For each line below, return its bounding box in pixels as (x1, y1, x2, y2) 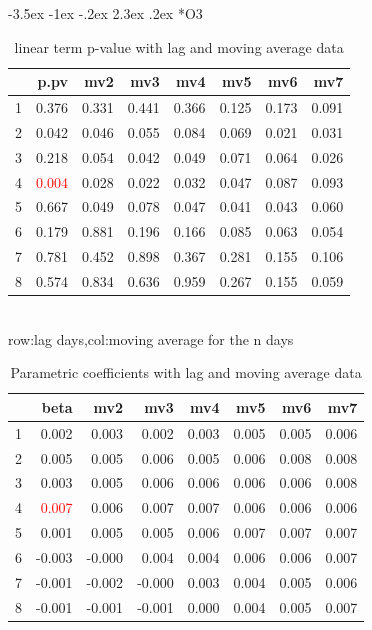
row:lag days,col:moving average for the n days (8, 328, 294, 349)
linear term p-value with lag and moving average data (14, 36, 344, 57)
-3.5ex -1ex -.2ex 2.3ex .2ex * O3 (8, 3, 203, 23)
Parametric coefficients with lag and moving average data (10, 362, 362, 383)
